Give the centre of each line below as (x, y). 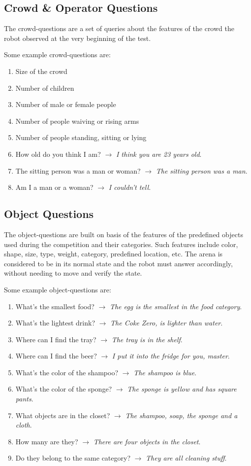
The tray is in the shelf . (147, 339)
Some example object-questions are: (58, 289)
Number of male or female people (66, 104)
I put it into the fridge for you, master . (171, 356)
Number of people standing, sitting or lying (81, 137)
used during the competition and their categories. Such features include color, (121, 244)
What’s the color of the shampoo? (67, 372)
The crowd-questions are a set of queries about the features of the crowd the (119, 28)
